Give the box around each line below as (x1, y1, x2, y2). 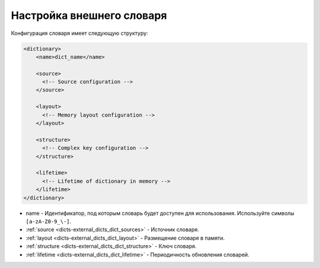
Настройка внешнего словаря (11, 9, 167, 22)
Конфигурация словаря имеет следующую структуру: (11, 30, 148, 37)
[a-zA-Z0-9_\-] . (25, 218, 72, 225)
